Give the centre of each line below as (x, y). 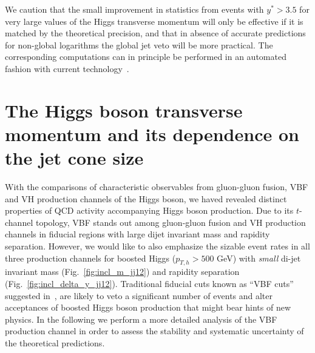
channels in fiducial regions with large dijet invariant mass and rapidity (137, 234)
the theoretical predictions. (55, 342)
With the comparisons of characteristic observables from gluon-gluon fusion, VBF (157, 187)
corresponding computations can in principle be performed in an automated (146, 57)
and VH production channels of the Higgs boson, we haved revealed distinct (146, 198)
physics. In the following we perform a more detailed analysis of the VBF (141, 319)
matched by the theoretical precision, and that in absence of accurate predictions (155, 33)
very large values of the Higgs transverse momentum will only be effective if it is (154, 21)
